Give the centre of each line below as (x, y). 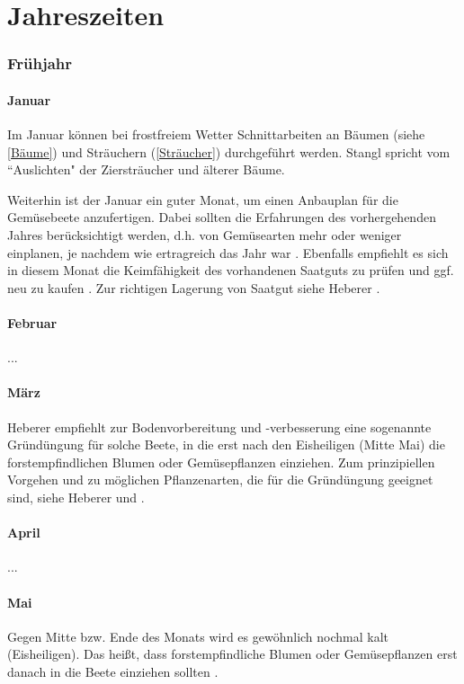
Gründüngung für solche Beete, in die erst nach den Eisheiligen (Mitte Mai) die (226, 444)
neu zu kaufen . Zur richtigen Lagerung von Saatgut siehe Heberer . (194, 287)
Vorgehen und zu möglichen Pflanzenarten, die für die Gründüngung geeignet (220, 480)
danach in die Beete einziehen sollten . (113, 671)
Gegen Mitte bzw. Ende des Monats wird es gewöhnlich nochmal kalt (198, 636)
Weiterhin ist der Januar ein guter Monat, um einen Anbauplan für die (203, 199)
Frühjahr (40, 63)
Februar (32, 322)
